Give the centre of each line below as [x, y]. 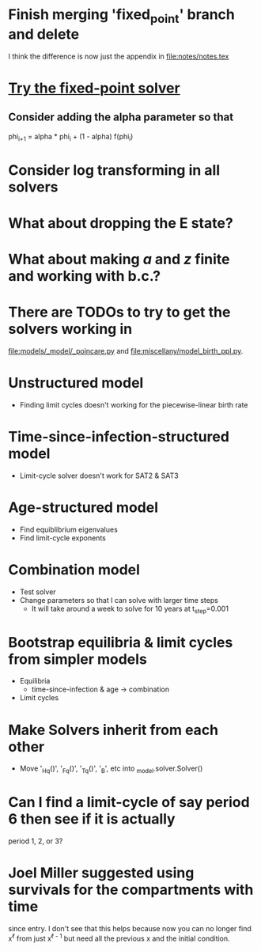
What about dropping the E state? [121, 223]
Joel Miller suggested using [101, 873]
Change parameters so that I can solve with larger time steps [119, 600]
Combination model [74, 569]
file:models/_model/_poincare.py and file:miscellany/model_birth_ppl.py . [126, 350]
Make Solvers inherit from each [113, 730]
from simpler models [78, 659]
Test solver [38, 592]
